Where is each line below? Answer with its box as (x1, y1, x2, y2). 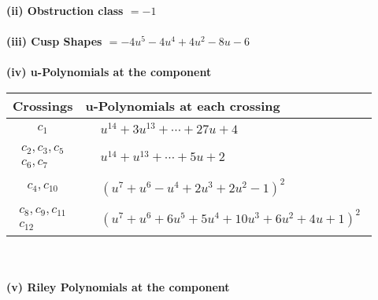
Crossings (13, 96, 73, 115)
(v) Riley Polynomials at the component (6, 279, 230, 295)
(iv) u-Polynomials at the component (6, 64, 212, 80)
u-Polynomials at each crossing (85, 96, 280, 115)
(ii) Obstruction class (6, 2, 124, 18)
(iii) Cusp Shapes (6, 33, 102, 49)
